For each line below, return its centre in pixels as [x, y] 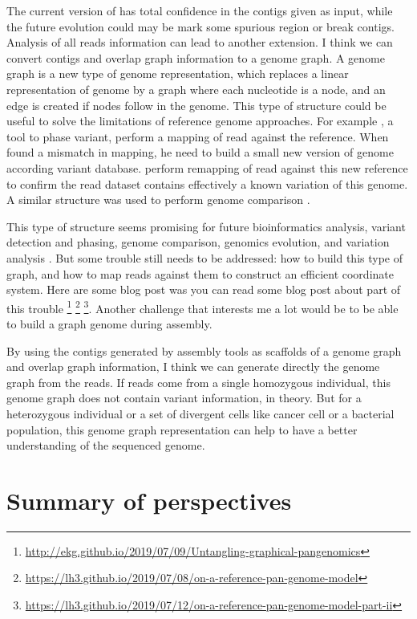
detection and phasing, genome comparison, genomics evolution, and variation [198, 242]
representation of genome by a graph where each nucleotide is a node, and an [196, 89]
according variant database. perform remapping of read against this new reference [207, 167]
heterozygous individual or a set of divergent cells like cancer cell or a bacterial [200, 413]
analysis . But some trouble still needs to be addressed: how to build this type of [204, 257]
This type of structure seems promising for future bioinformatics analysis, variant [206, 226]
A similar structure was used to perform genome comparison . [158, 200]
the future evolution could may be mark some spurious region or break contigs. [200, 26]
